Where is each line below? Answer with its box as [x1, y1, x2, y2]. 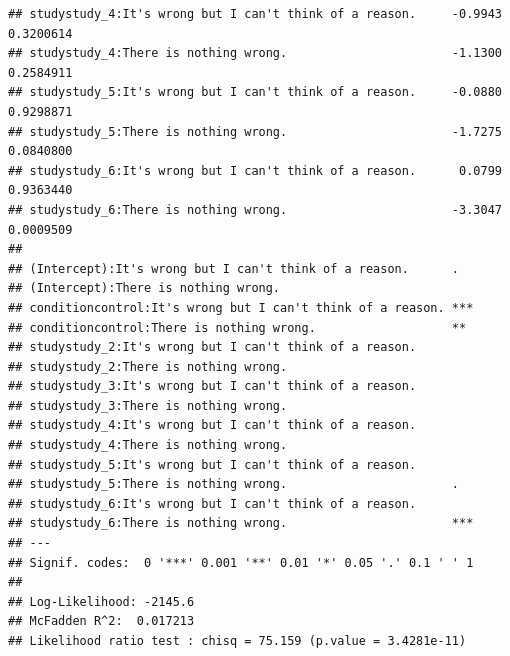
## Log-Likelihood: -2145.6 [8, 594, 195, 609]
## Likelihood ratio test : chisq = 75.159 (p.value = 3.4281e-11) [8, 634, 467, 648]
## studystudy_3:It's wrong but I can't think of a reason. [8, 379, 417, 394]
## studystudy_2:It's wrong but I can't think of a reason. [8, 340, 417, 355]
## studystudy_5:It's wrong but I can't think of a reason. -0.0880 [8, 85, 502, 100]
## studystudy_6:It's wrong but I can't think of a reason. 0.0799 [8, 163, 502, 178]
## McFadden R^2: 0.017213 [8, 614, 195, 629]
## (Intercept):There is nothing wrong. [8, 281, 281, 296]
